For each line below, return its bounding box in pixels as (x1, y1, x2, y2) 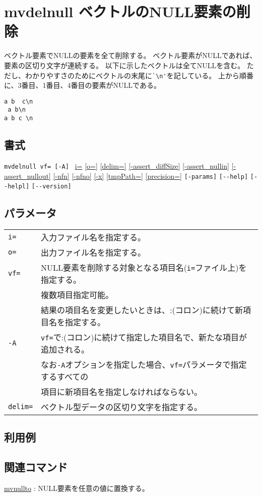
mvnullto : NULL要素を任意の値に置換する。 (4, 483, 149, 493)
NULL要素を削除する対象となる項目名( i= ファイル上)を (41, 262, 247, 274)
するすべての (41, 371, 89, 383)
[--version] (31, 183, 72, 190)
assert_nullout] (4, 170, 51, 181)
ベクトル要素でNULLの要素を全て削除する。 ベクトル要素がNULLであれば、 (4, 50, 257, 61)
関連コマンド (4, 459, 68, 475)
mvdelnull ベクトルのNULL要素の (4, 1, 236, 22)
